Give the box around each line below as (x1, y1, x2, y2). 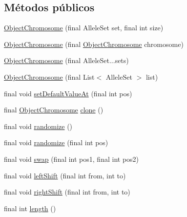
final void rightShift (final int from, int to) (4, 187, 130, 197)
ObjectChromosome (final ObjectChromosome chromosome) (4, 39, 184, 49)
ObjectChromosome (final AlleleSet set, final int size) (4, 22, 164, 33)
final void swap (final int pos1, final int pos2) (4, 153, 139, 164)
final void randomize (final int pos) (4, 137, 108, 148)
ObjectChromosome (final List (4, 71, 95, 82)
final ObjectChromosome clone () (4, 105, 104, 115)
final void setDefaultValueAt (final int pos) (4, 88, 132, 98)
